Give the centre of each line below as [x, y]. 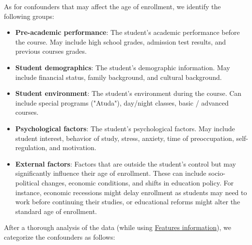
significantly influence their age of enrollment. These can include [111, 173]
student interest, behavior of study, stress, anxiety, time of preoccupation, [125, 138]
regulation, [31, 147]
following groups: [29, 16]
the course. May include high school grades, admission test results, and [121, 41]
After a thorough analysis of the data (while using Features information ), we [118, 227]
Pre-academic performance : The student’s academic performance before [127, 32]
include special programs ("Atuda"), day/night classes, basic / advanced [122, 102]
